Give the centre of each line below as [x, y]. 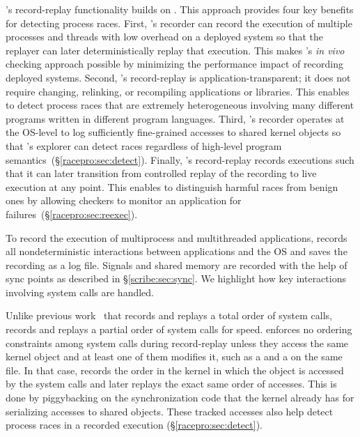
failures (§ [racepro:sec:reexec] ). [72, 214]
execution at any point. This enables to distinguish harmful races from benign [172, 186]
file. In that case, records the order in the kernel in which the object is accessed [175, 370]
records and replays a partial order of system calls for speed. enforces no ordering [179, 329]
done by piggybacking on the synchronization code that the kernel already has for [180, 398]
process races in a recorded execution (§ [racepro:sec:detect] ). [134, 425]
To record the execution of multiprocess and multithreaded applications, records [177, 237]
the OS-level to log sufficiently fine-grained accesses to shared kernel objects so [173, 132]
